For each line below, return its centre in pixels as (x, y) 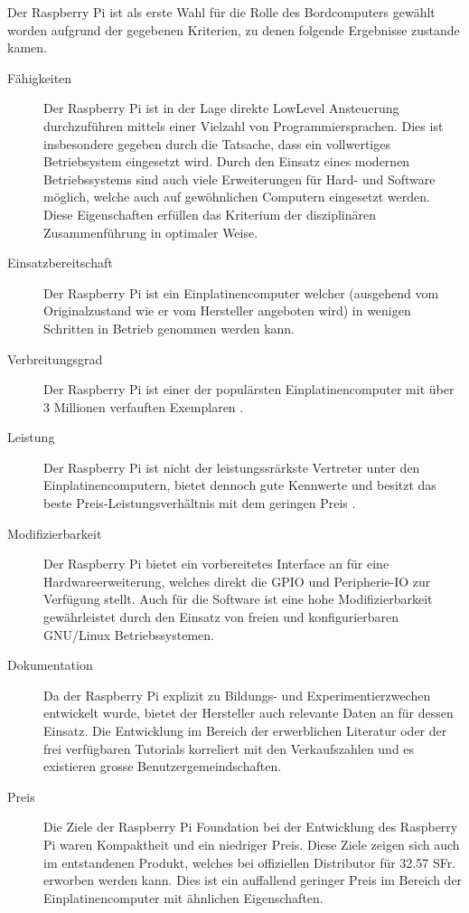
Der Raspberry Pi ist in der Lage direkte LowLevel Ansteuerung (221, 108)
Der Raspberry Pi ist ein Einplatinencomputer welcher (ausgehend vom (241, 292)
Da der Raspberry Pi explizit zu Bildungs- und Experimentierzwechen (237, 695)
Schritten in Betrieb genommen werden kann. (169, 328)
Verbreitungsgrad (55, 358)
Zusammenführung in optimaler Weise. (151, 232)
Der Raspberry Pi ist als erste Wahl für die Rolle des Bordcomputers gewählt (221, 12)
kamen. (27, 47)
